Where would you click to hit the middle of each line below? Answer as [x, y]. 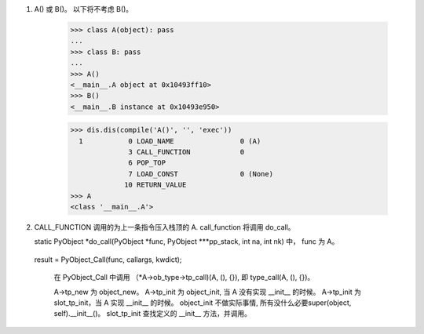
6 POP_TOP [147, 163]
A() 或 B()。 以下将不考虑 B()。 [84, 9]
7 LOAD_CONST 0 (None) [201, 174]
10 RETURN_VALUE [155, 185]
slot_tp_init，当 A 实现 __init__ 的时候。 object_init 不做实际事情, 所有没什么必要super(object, [203, 303]
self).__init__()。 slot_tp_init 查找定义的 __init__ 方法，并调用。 [152, 314]
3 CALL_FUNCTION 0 [186, 152]
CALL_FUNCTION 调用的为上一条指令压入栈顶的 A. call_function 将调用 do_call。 [164, 227]
